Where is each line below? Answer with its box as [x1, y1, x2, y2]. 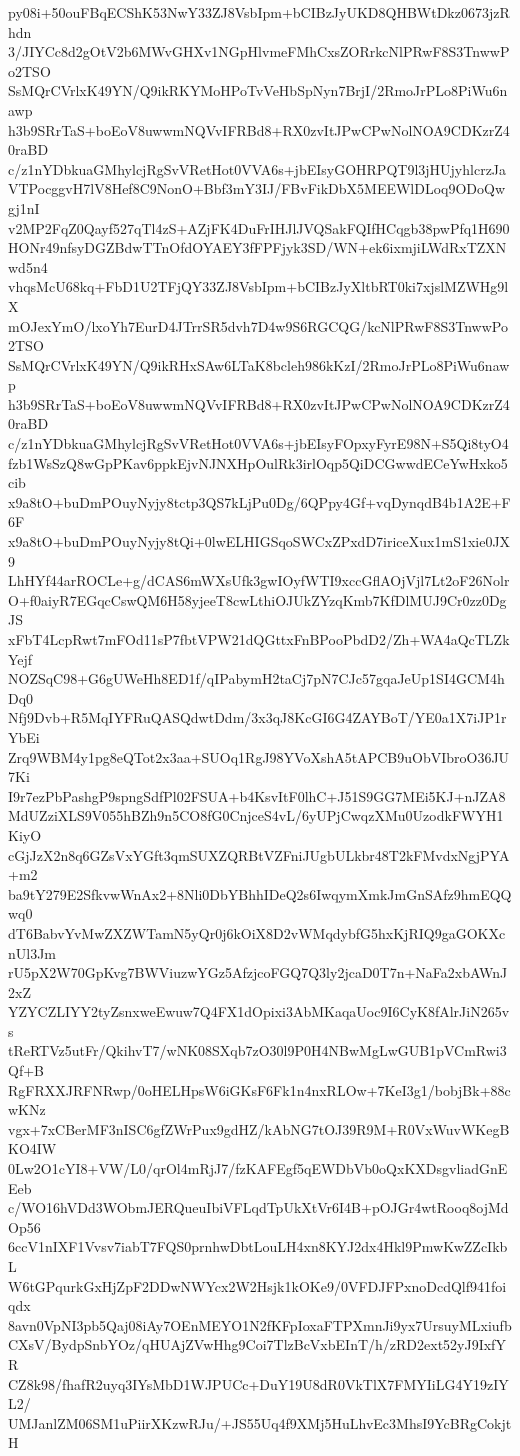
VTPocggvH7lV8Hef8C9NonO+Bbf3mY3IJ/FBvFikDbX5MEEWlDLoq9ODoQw [8, 178, 506, 199]
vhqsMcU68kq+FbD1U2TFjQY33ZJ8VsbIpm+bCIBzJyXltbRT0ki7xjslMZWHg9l [8, 276, 509, 297]
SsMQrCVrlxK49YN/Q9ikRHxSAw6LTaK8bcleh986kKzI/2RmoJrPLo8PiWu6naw [8, 354, 510, 375]
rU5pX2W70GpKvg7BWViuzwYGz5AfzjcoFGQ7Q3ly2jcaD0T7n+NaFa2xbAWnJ [8, 962, 508, 983]
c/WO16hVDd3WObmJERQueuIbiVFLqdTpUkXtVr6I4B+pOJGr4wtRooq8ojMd [8, 1197, 509, 1218]
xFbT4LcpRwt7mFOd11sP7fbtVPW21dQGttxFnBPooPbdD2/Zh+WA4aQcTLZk [8, 629, 510, 649]
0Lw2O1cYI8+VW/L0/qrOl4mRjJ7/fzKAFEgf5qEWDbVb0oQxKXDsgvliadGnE [8, 1158, 508, 1179]
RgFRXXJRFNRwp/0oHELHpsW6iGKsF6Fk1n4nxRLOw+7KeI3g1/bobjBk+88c [8, 1079, 511, 1100]
